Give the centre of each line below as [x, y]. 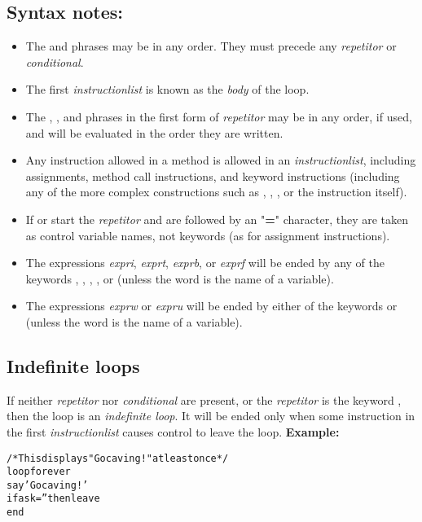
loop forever [39, 472]
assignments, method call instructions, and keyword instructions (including [213, 175]
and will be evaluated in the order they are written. [154, 132]
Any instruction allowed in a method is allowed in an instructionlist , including [221, 160]
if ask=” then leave [53, 499]
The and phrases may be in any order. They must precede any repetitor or [211, 46]
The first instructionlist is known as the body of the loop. [167, 89]
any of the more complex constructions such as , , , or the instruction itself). [216, 192]
